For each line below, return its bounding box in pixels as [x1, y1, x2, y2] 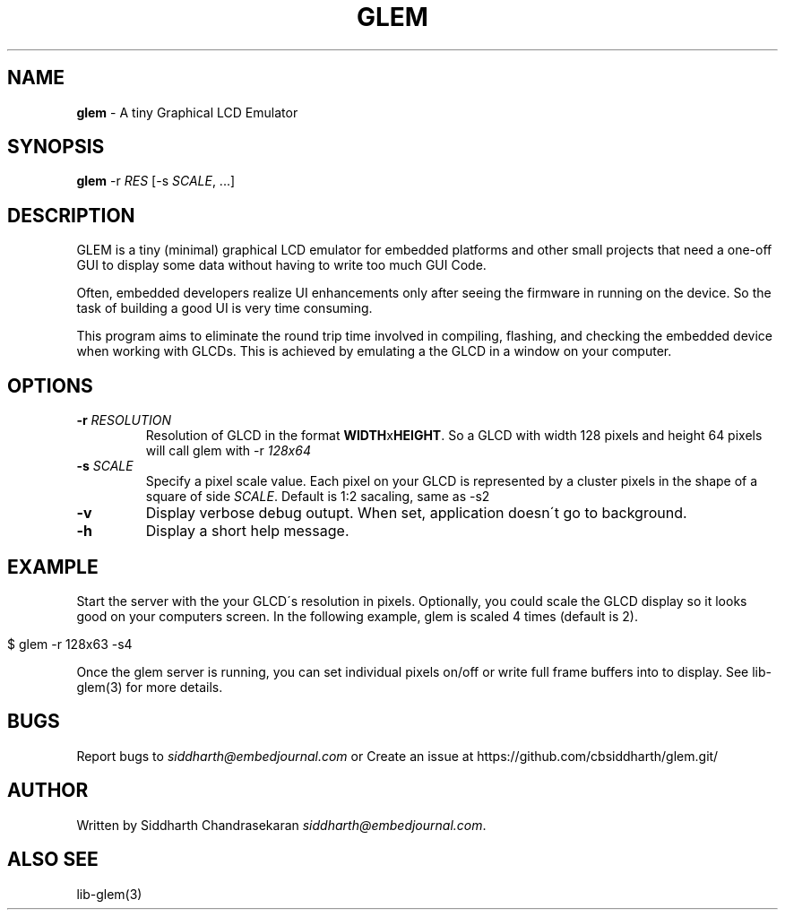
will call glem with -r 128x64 [145, 443, 311, 459]
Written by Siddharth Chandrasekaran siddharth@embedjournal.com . [76, 817, 487, 833]
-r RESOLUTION [76, 412, 172, 428]
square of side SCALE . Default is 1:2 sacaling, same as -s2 [145, 489, 490, 505]
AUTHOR [7, 779, 89, 802]
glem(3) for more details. [76, 679, 223, 695]
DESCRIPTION [7, 203, 135, 227]
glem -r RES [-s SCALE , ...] [76, 173, 236, 189]
